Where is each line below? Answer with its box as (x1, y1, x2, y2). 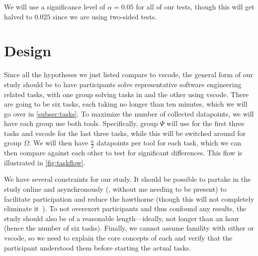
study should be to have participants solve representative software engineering (4, 79, 242, 89)
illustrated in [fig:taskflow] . (4, 157, 86, 167)
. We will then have (29, 137, 88, 148)
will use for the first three (167, 118, 245, 128)
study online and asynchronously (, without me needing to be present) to (4, 184, 227, 194)
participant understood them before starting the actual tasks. (4, 242, 191, 253)
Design (4, 40, 52, 61)
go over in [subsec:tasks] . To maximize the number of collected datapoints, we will (4, 108, 254, 119)
